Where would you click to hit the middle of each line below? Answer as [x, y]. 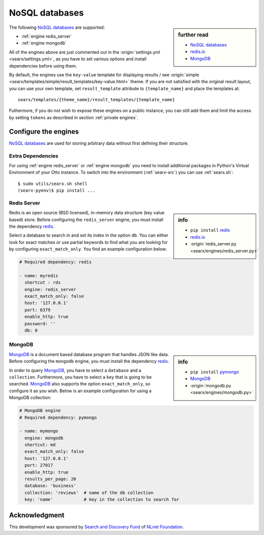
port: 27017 [39, 465]
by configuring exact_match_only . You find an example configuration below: [88, 249]
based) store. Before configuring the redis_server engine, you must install [86, 220]
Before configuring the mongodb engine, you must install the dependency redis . [89, 361]
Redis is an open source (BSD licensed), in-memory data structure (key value [87, 213]
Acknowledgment [37, 515]
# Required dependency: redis [55, 262]
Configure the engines [44, 131]
